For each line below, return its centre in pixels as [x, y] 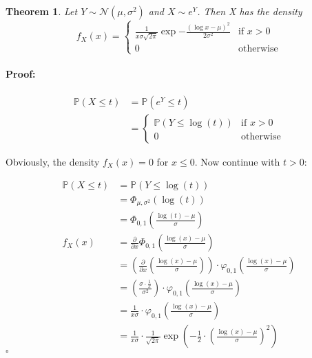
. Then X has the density [250, 11]
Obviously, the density [53, 162]
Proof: [21, 73]
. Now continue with [237, 162]
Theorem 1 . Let [42, 11]
